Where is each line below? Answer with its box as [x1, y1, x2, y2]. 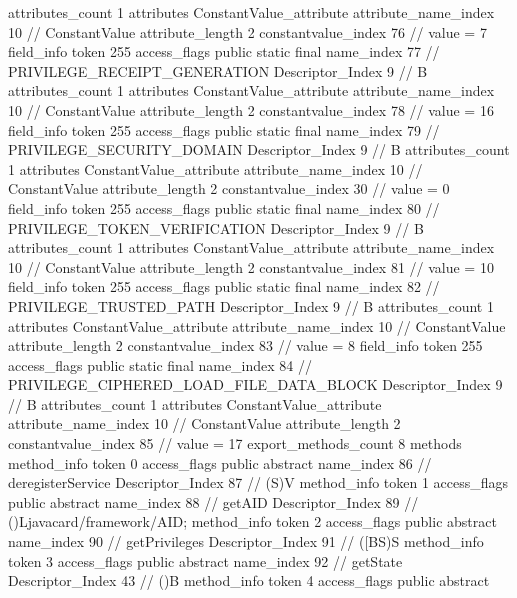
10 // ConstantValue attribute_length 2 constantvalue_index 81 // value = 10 [8, 256, 494, 277]
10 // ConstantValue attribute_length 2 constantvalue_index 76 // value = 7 [8, 21, 487, 42]
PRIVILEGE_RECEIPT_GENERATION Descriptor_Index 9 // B [8, 60, 428, 81]
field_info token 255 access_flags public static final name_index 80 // [8, 197, 440, 218]
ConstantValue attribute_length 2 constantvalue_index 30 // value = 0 [8, 178, 450, 199]
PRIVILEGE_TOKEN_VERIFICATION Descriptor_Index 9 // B [8, 217, 424, 238]
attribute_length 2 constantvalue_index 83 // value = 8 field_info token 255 [8, 335, 483, 356]
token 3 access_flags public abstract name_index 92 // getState [8, 550, 403, 571]
